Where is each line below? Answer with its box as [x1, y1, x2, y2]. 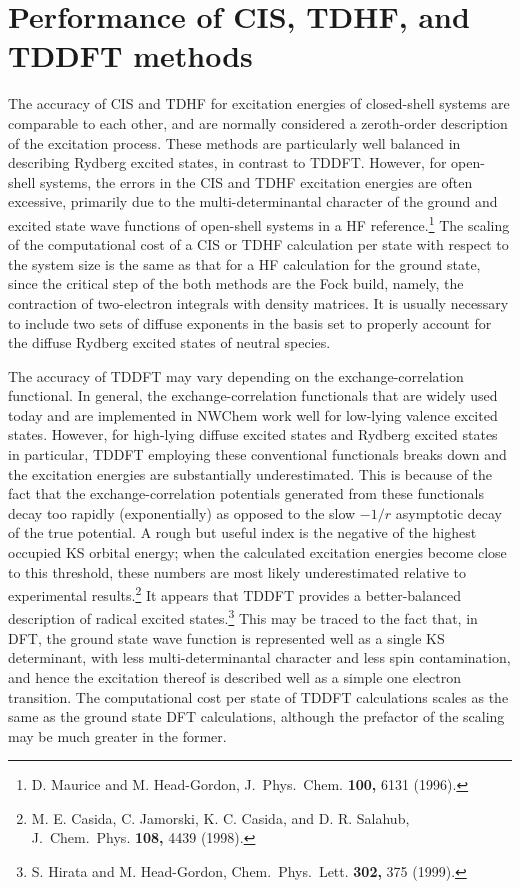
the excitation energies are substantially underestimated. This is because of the [8, 463, 493, 484]
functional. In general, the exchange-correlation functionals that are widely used [8, 385, 498, 406]
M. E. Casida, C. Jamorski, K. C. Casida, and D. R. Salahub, [31, 807, 410, 828]
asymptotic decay [395, 502, 502, 523]
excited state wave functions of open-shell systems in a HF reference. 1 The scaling [8, 211, 510, 235]
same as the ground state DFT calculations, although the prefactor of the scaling [8, 706, 505, 727]
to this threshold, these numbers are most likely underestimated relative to [8, 561, 466, 582]
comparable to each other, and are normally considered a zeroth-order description [8, 112, 508, 133]
